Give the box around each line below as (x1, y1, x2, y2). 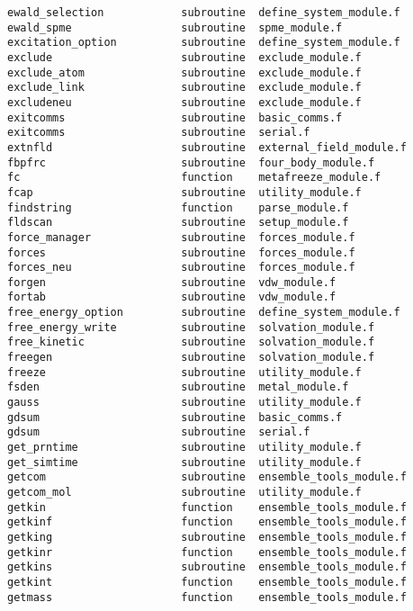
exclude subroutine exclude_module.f (7, 50, 362, 64)
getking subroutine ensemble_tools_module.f (7, 530, 407, 544)
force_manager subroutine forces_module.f (7, 230, 355, 244)
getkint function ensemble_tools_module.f (7, 575, 407, 589)
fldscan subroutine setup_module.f (7, 216, 349, 229)
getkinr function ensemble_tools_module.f (7, 545, 407, 559)
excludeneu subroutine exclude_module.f (7, 95, 362, 109)
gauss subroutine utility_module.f (7, 396, 362, 409)
